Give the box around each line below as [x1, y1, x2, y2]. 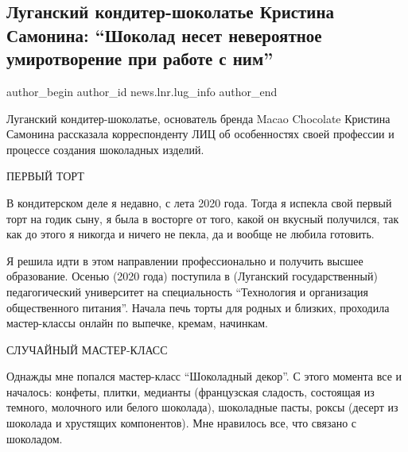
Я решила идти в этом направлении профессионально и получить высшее [6, 252, 363, 268]
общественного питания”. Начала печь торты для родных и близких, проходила [6, 299, 390, 315]
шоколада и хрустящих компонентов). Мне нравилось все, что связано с [6, 415, 357, 431]
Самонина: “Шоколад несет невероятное [6, 22, 322, 47]
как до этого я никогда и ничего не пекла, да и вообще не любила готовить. [6, 226, 375, 242]
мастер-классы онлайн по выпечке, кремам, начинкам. [6, 315, 268, 331]
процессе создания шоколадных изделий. [6, 141, 204, 157]
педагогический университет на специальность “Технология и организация [6, 283, 369, 299]
